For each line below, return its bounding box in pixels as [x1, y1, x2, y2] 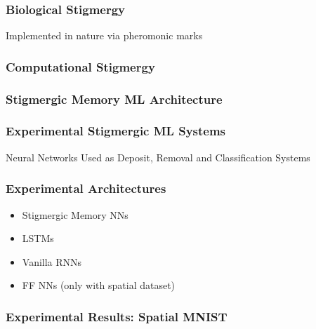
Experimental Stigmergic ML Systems [6, 122, 226, 140]
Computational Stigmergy [6, 58, 155, 75]
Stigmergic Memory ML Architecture [6, 90, 223, 107]
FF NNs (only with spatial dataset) [22, 278, 176, 293]
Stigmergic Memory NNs [22, 207, 129, 222]
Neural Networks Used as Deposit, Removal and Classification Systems [6, 149, 310, 164]
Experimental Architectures [6, 180, 166, 197]
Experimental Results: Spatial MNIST [6, 307, 228, 325]
